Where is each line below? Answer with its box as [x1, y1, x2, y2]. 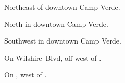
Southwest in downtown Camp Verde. [4, 35, 121, 46]
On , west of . [4, 69, 47, 80]
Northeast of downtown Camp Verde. [4, 2, 120, 12]
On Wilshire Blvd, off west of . [4, 52, 102, 63]
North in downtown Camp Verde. [4, 18, 108, 29]
